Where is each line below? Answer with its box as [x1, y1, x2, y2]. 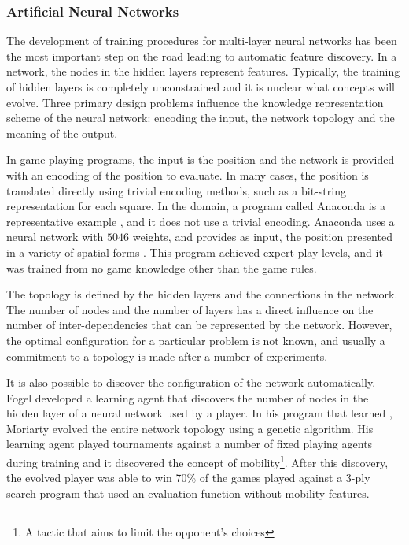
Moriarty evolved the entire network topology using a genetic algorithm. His [6, 420, 374, 436]
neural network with [6, 228, 104, 245]
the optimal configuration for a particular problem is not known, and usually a [6, 332, 385, 348]
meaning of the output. [6, 124, 118, 141]
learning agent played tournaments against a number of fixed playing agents [6, 436, 373, 452]
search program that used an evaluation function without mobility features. [6, 484, 370, 501]
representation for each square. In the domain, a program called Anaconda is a [6, 198, 385, 214]
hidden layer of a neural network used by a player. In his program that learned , [6, 405, 392, 421]
